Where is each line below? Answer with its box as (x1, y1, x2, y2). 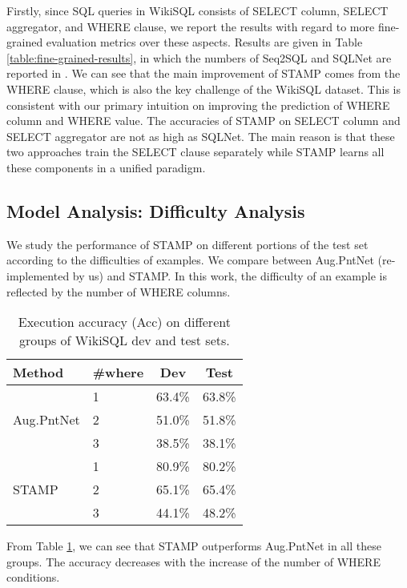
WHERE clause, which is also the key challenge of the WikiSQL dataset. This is (6, 80, 401, 97)
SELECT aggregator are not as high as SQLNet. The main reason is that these (6, 127, 395, 144)
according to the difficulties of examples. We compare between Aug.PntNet (6, 252, 374, 268)
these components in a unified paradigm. (6, 159, 206, 175)
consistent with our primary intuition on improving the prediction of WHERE (6, 96, 390, 113)
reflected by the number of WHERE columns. (6, 283, 231, 300)
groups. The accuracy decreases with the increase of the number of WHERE (6, 553, 381, 570)
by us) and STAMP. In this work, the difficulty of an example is (72, 267, 387, 284)
